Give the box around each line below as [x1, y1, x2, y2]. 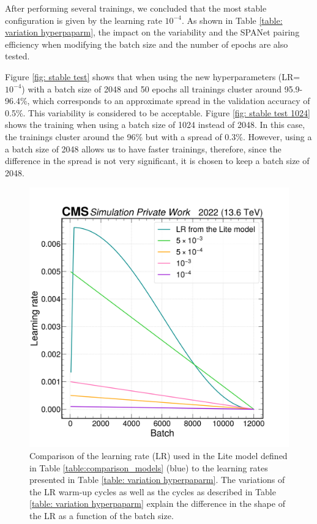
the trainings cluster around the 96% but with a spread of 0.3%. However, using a [5, 130, 312, 143]
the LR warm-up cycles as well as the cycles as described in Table [29, 485, 276, 498]
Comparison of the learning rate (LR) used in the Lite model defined [29, 449, 288, 462]
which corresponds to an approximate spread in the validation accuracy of [32, 94, 310, 107]
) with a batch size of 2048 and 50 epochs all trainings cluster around [21, 82, 282, 95]
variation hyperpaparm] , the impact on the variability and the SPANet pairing [5, 26, 300, 39]
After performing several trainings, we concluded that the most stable [5, 2, 267, 14]
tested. [5, 50, 30, 62]
